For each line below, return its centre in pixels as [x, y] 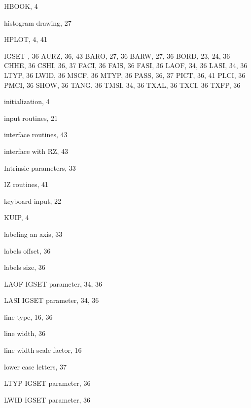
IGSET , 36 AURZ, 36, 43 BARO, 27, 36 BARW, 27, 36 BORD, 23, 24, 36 [117, 56]
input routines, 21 [31, 118]
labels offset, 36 [27, 250]
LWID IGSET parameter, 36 [47, 399]
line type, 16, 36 [28, 316]
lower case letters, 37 [35, 366]
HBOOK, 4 [21, 6]
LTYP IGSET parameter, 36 [47, 383]
